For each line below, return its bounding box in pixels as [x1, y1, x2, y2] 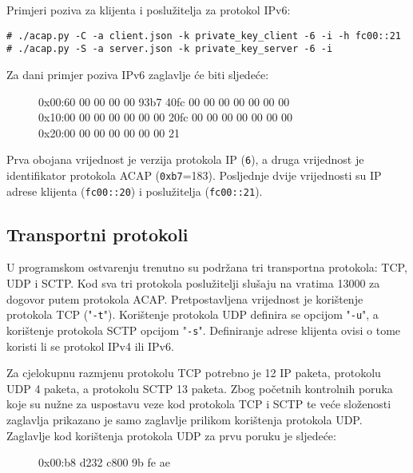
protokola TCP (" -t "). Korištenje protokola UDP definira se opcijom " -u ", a [6, 306, 379, 323]
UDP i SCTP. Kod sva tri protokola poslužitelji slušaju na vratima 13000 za [6, 275, 380, 292]
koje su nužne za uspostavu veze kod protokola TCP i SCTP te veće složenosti [6, 395, 391, 412]
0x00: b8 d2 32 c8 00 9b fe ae [38, 454, 170, 471]
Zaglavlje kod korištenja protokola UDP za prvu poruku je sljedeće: [6, 427, 336, 443]
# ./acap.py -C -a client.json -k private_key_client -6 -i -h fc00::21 [6, 30, 401, 42]
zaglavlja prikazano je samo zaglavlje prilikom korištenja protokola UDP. [6, 411, 363, 427]
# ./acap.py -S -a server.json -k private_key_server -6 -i [6, 43, 333, 55]
